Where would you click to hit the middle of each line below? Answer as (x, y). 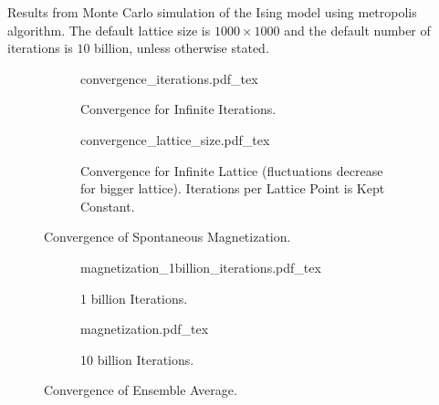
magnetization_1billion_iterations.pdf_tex (201, 267)
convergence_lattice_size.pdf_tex (175, 139)
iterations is (40, 48)
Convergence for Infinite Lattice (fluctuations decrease (232, 170)
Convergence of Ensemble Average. (141, 390)
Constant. (108, 206)
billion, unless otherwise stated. (182, 48)
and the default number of (357, 30)
